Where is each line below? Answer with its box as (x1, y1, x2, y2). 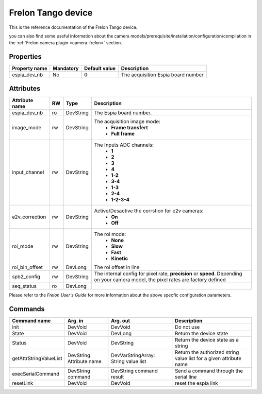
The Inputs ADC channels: (94, 141, 154, 148)
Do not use (175, 324, 200, 330)
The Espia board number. (94, 109, 152, 116)
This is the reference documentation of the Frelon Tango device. (9, 24, 138, 30)
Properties (9, 52, 42, 61)
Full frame (111, 130, 135, 137)
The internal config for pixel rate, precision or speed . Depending (94, 270, 242, 277)
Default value (84, 65, 116, 72)
